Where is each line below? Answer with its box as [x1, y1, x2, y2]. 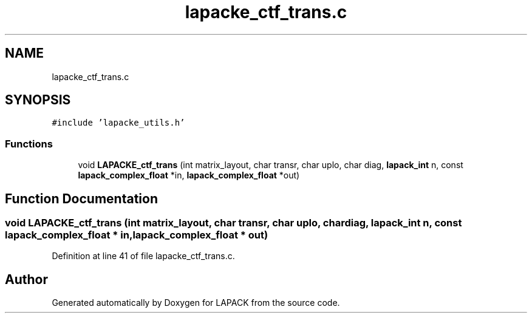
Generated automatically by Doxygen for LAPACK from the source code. [52, 297, 340, 308]
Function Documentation [5, 191, 158, 206]
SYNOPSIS [5, 92, 71, 108]
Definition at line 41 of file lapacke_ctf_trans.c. [52, 251, 235, 262]
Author [5, 271, 48, 287]
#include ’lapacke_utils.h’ [52, 118, 185, 128]
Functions [5, 137, 53, 150]
